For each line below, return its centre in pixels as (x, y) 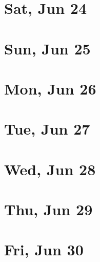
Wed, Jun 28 (50, 169)
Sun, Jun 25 (47, 48)
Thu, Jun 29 (48, 209)
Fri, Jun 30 (44, 249)
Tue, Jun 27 (47, 129)
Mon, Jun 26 (50, 88)
